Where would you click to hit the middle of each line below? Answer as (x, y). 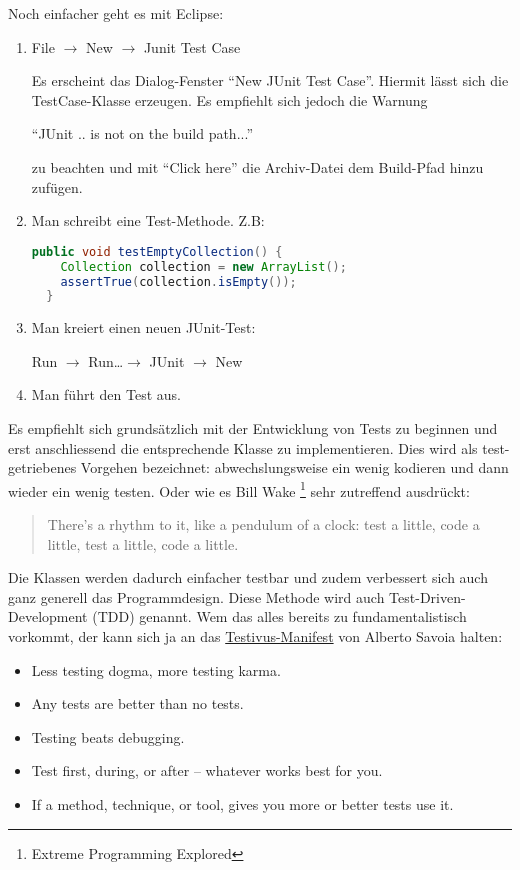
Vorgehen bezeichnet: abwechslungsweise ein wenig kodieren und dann (294, 467)
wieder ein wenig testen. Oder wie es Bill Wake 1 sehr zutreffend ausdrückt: (239, 489)
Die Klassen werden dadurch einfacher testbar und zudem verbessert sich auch (248, 577)
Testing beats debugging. (108, 736)
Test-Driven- (427, 596)
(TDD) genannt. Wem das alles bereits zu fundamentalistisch (279, 616)
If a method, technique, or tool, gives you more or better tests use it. (242, 804)
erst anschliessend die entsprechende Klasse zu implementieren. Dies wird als (243, 447)
